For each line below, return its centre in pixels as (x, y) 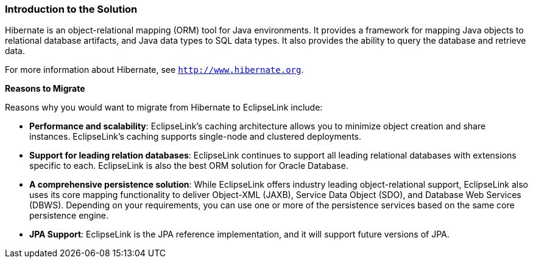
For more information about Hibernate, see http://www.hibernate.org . (154, 70)
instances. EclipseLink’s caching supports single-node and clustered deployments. (195, 137)
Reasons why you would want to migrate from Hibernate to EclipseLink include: (164, 108)
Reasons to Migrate (45, 89)
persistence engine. (69, 216)
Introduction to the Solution (71, 9)
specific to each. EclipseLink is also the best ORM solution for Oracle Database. (189, 166)
